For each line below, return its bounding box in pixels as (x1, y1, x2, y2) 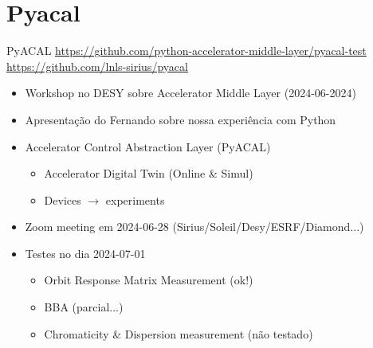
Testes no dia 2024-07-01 (25, 244, 146, 261)
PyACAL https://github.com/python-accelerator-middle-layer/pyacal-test (6, 42, 367, 59)
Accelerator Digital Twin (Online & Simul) (44, 165, 253, 182)
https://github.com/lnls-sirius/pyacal (6, 57, 188, 74)
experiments (105, 191, 165, 208)
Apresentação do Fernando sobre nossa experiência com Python (25, 111, 336, 127)
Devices (44, 191, 81, 208)
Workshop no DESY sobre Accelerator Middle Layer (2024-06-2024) (25, 84, 356, 101)
